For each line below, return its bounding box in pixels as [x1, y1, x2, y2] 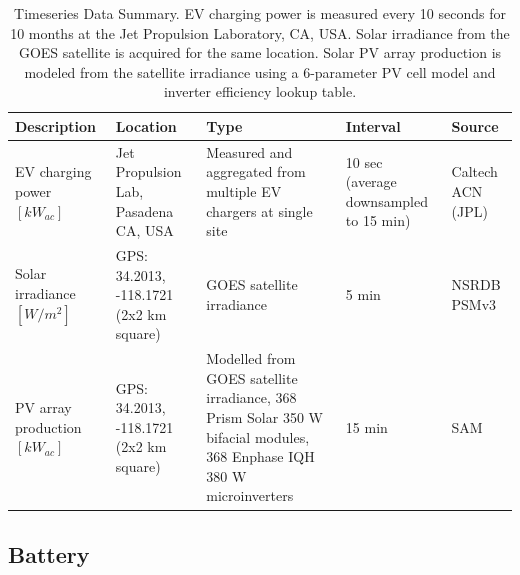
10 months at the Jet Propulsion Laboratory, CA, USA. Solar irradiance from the [10, 22, 510, 43]
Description [15, 115, 97, 136]
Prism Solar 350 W [206, 407, 323, 428]
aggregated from [206, 161, 306, 182]
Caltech [451, 161, 498, 182]
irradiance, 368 [206, 387, 297, 408]
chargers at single [206, 200, 313, 221]
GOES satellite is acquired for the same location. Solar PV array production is [18, 42, 502, 63]
